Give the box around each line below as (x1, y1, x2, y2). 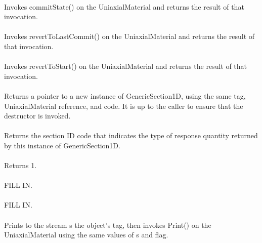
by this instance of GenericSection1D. (4, 140, 120, 150)
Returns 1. (4, 160, 37, 171)
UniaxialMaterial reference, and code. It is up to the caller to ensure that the (4, 100, 243, 111)
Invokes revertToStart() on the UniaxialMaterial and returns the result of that (4, 61, 247, 71)
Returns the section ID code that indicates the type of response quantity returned (4, 130, 258, 141)
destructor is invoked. (4, 110, 71, 121)
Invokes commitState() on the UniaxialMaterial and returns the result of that (4, 1, 244, 12)
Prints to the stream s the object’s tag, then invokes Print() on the (4, 219, 211, 230)
